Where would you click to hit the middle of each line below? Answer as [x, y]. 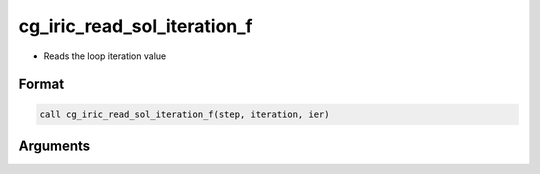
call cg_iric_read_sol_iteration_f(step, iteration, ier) [184, 114]
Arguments [54, 145]
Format [41, 84]
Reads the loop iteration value [105, 56]
